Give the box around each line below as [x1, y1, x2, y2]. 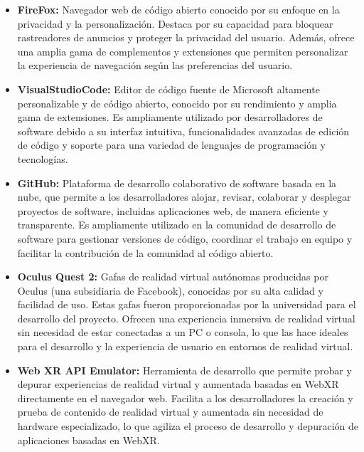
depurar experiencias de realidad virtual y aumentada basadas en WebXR [17, 377, 339, 391]
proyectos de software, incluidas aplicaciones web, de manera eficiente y [17, 203, 328, 218]
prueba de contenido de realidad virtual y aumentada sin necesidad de [17, 404, 323, 419]
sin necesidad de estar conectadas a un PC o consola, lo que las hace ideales [17, 325, 348, 340]
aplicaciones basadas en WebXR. [17, 432, 160, 447]
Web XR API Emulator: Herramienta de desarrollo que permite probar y [17, 362, 352, 377]
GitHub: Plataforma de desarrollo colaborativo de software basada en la [17, 175, 337, 190]
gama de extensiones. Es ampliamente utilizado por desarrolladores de [17, 110, 323, 125]
